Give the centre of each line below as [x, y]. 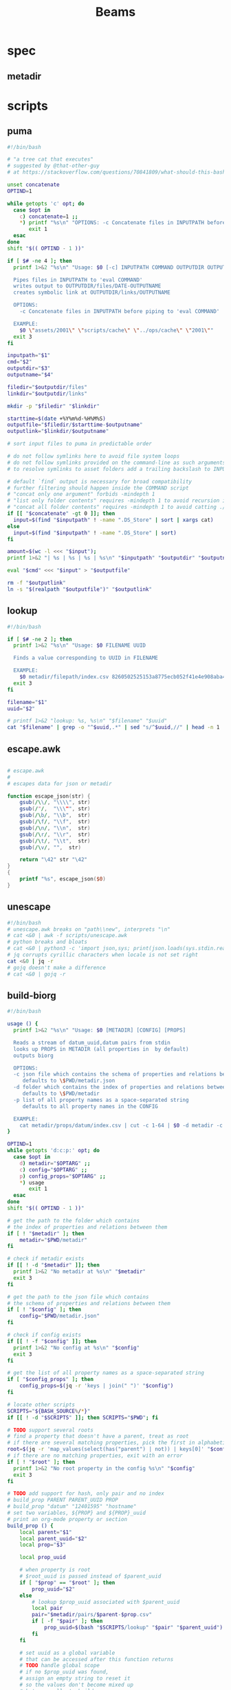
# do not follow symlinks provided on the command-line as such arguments [117, 463]
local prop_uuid [43, 1558]
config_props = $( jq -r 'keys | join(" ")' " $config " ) [97, 1386]
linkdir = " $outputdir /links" [47, 394]
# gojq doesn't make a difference [57, 967]
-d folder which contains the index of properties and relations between [121, 1087]
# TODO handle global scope [59, 1666]
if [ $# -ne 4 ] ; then [40, 261]
